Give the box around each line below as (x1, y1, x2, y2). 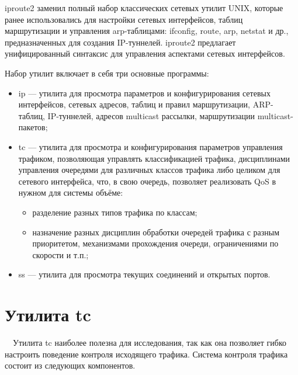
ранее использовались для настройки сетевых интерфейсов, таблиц (5, 13, 243, 25)
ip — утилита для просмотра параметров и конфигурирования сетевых (18, 86, 271, 99)
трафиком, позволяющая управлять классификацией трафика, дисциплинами (18, 152, 290, 164)
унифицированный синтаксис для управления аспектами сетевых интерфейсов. (5, 47, 285, 60)
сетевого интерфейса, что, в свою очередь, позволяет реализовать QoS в (18, 175, 276, 187)
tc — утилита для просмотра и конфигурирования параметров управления (18, 140, 283, 152)
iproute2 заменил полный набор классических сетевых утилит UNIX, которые (5, 2, 283, 13)
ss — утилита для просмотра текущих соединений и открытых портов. (18, 268, 271, 280)
